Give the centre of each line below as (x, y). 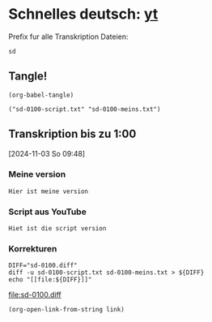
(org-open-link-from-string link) (67, 310)
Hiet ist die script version (57, 229)
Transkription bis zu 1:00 (72, 134)
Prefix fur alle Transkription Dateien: (68, 36)
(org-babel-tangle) (41, 95)
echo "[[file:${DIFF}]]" (50, 280)
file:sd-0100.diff (35, 295)
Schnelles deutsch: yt (83, 14)
